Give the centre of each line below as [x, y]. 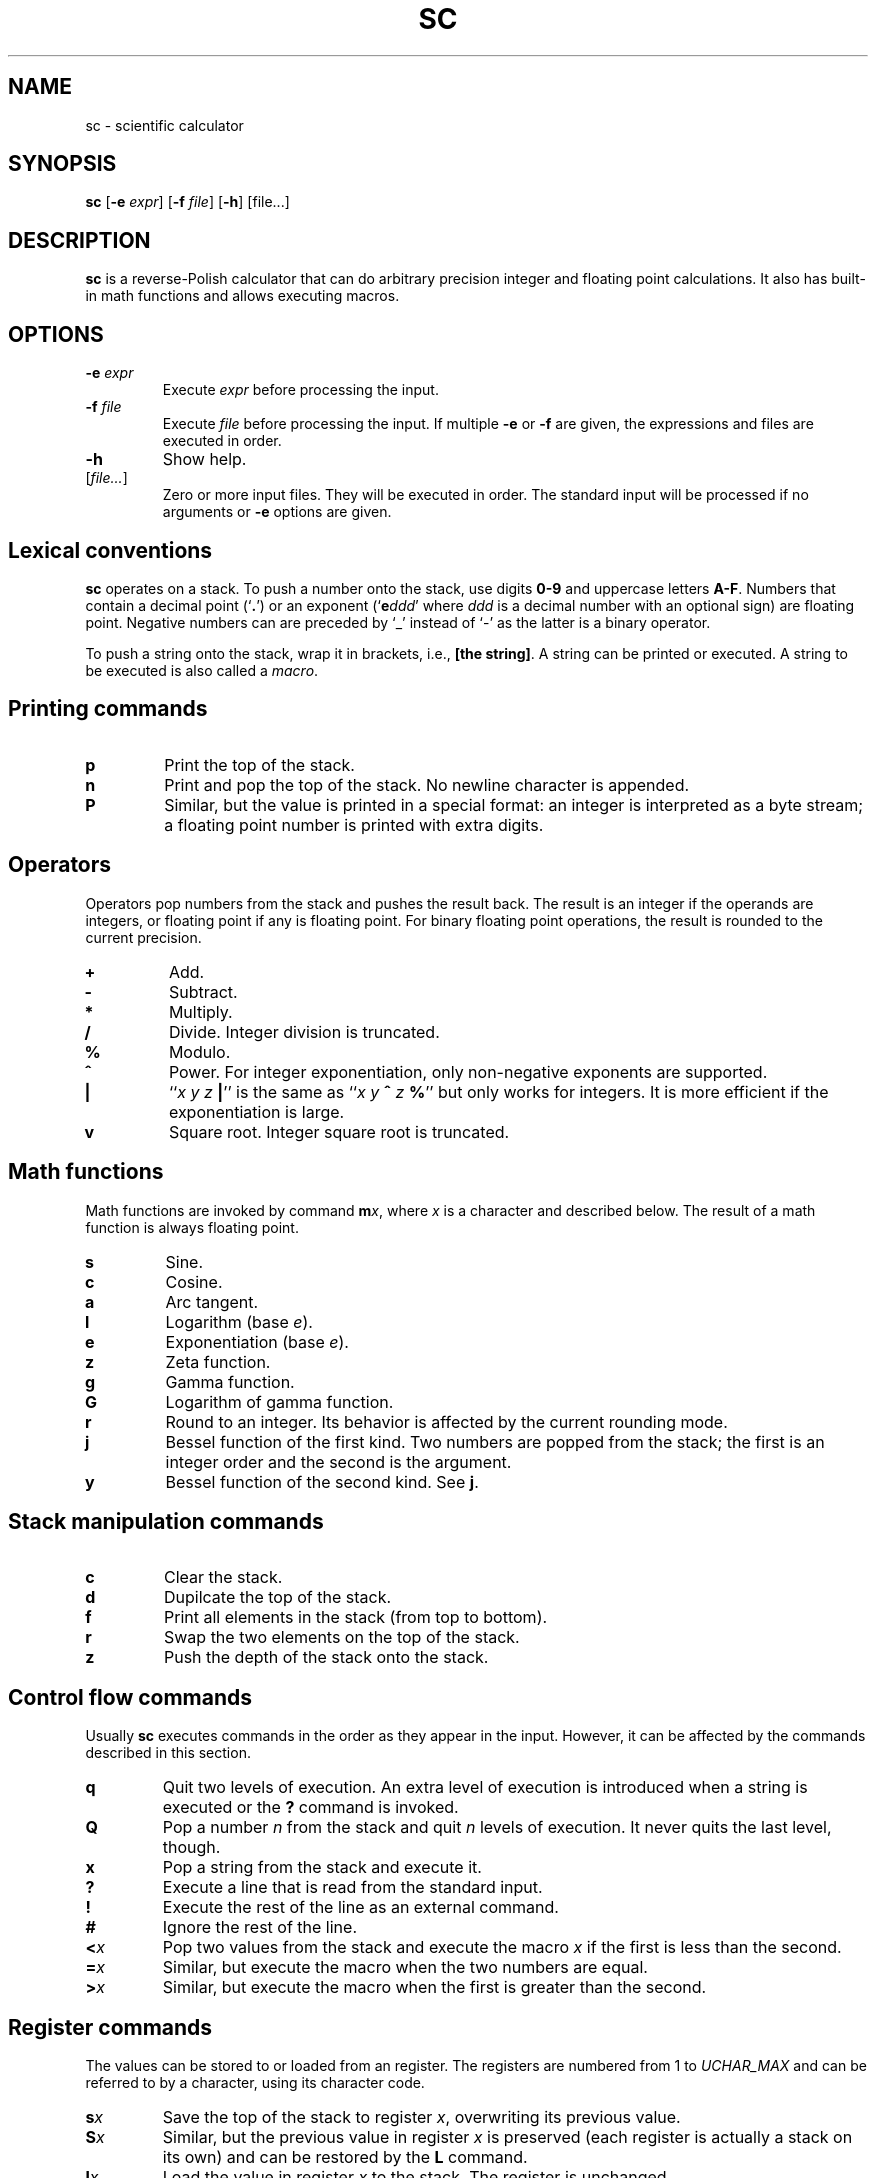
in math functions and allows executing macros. [242, 296]
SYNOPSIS [62, 164]
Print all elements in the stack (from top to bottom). [355, 1617]
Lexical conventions [110, 550]
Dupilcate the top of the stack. [277, 1597]
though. [191, 1847]
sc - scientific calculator [164, 125]
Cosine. [194, 1281]
